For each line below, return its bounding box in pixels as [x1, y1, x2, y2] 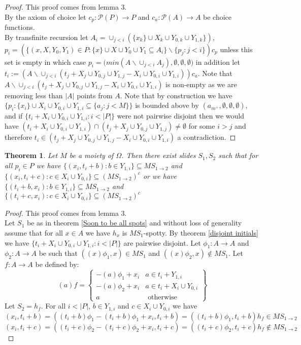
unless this [220, 44, 253, 54]
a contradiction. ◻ [177, 132, 236, 142]
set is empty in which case [5, 56, 86, 67]
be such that [39, 248, 78, 258]
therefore [5, 132, 32, 142]
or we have [143, 170, 177, 181]
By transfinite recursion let [5, 31, 88, 42]
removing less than [5, 90, 63, 100]
